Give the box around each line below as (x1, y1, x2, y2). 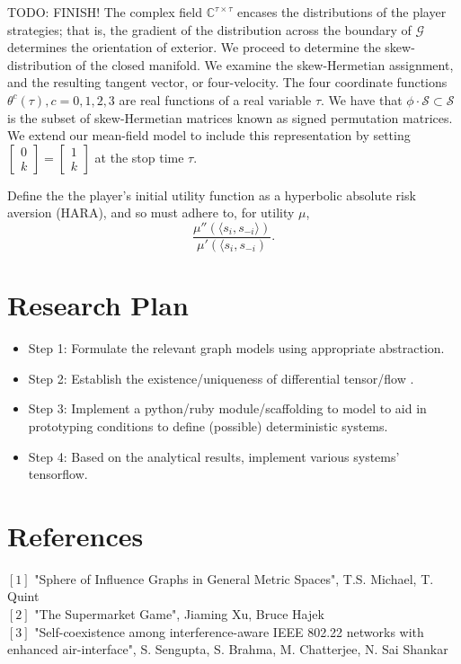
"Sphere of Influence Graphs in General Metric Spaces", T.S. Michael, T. (34, 569, 434, 588)
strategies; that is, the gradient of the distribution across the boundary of (7, 20, 412, 39)
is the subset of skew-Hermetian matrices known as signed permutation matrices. (7, 108, 453, 127)
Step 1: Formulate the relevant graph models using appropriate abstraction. (28, 339, 445, 358)
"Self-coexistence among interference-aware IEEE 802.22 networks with (34, 622, 424, 641)
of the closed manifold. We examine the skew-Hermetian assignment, (75, 55, 454, 74)
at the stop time (94, 147, 184, 166)
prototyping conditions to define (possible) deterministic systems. (28, 416, 388, 435)
